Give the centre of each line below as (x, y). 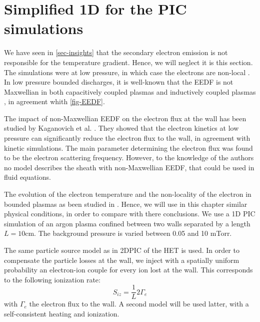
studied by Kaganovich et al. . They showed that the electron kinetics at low (121, 128)
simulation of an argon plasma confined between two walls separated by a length (127, 223)
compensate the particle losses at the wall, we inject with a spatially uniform (122, 260)
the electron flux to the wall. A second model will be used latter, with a (139, 304)
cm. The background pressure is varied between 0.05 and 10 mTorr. (128, 233)
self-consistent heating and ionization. (62, 314)
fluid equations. (27, 177)
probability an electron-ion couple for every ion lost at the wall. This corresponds (128, 270)
